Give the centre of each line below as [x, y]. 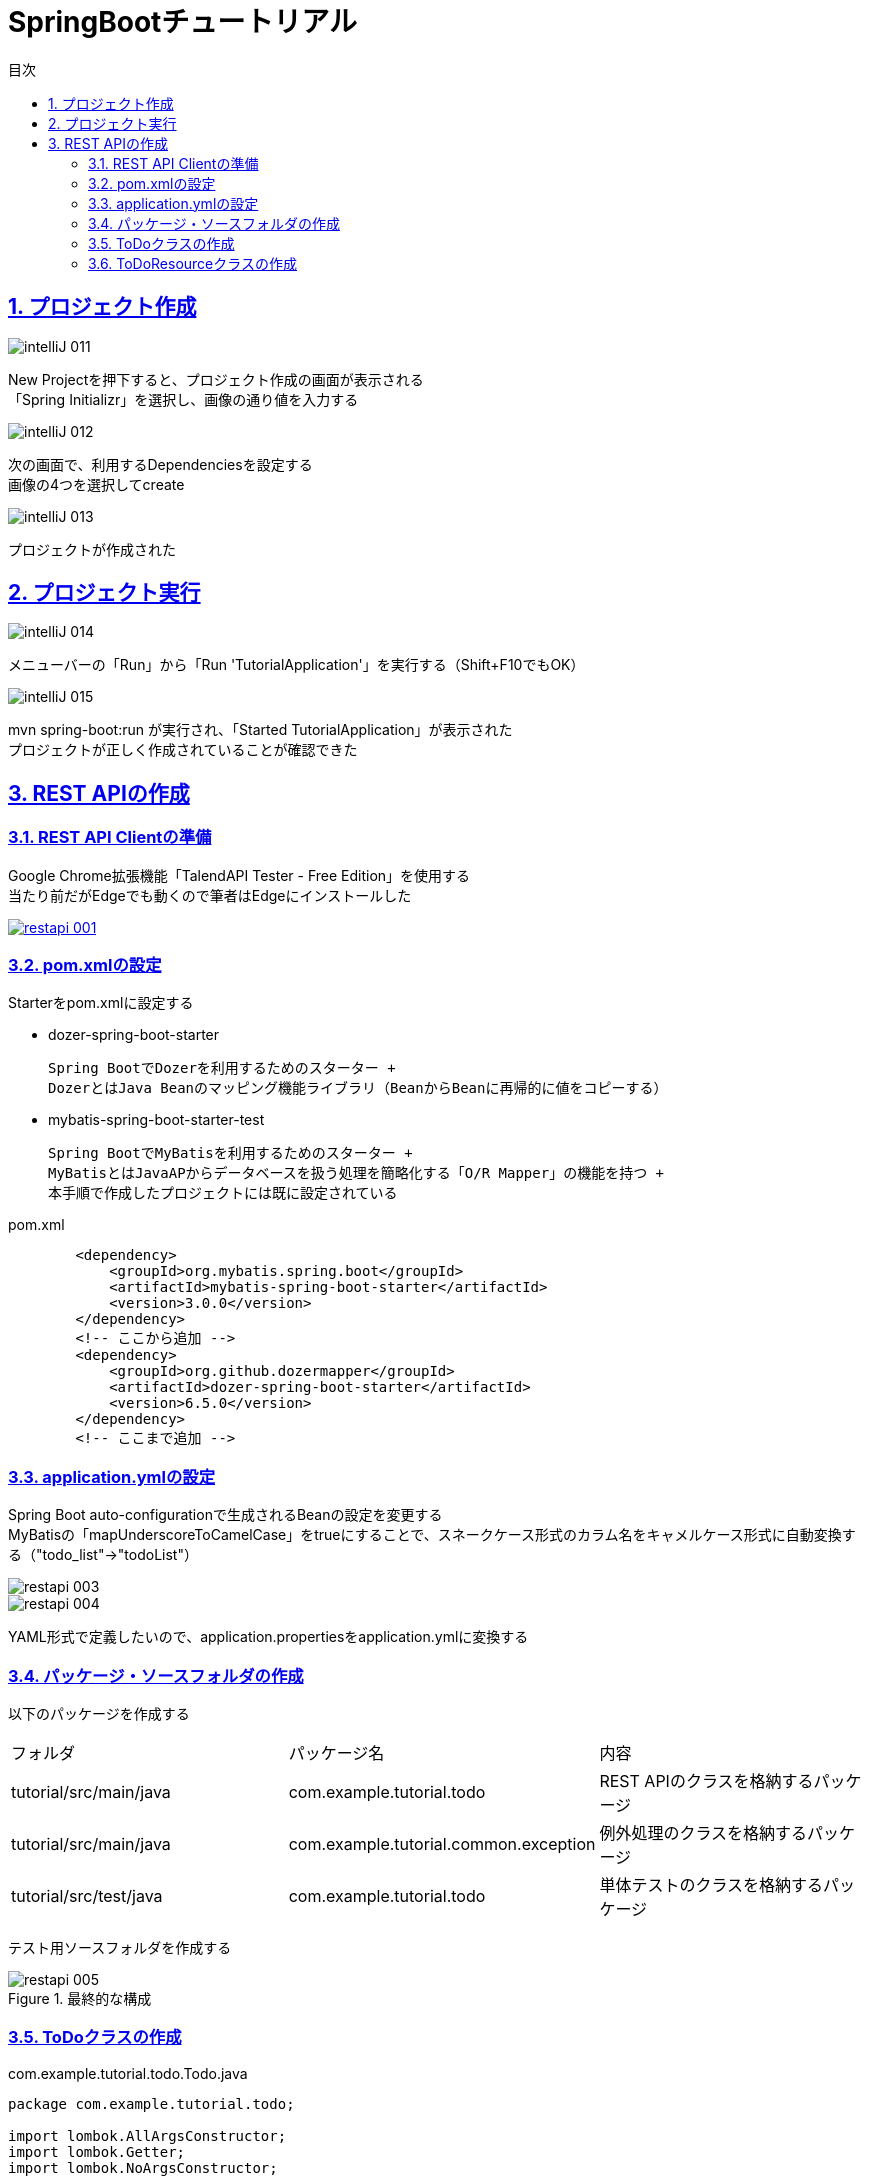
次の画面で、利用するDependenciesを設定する [160, 464]
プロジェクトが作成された [92, 549]
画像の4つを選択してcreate [96, 484]
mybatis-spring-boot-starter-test [156, 1120]
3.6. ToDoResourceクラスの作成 [192, 263]
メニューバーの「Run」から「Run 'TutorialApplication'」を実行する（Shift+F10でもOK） [296, 665]
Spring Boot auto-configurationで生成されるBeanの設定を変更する [225, 1515]
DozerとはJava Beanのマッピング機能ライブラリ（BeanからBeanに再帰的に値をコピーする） [358, 1088]
